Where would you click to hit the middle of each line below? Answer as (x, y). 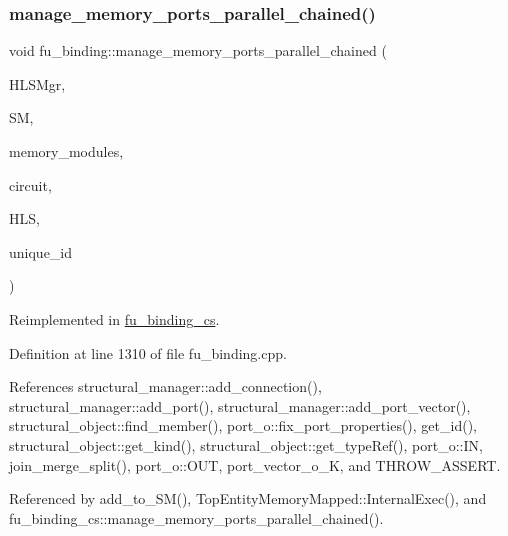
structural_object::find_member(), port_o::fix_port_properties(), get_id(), (243, 425)
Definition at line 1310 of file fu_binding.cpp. (148, 352)
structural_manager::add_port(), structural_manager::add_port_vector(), (240, 405)
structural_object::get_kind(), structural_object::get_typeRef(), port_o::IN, (246, 444)
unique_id (41, 251)
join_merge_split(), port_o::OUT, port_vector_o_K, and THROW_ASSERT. (255, 464)
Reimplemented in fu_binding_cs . (114, 318)
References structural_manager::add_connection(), (165, 386)
